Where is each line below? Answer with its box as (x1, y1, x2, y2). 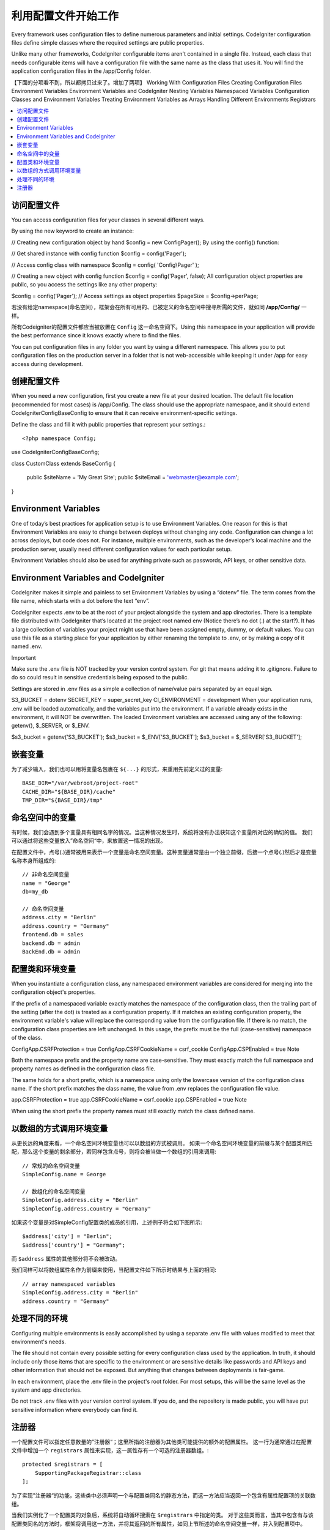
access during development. (11, 360, 84, 367)
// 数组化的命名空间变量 (22, 1188, 86, 1195)
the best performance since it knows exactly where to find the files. (11, 332, 182, 339)
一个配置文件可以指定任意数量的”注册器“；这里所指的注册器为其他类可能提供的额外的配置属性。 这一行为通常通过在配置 (11, 1438, 312, 1446)
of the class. (11, 1034, 43, 1042)
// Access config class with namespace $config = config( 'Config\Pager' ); (11, 261, 199, 269)
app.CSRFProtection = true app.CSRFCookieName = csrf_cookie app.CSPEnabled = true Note (11, 1096, 247, 1103)
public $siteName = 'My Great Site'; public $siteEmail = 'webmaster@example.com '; (26, 474, 240, 481)
